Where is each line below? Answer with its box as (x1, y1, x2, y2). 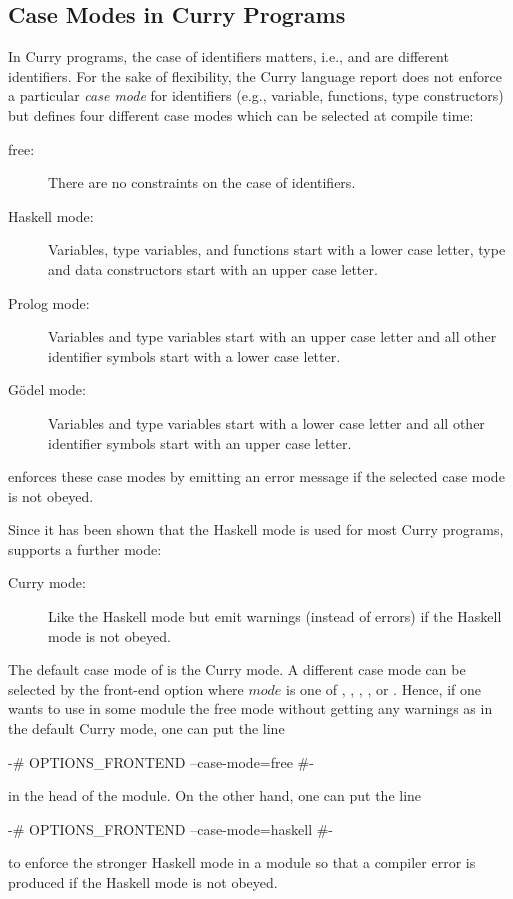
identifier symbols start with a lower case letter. (48, 345, 341, 366)
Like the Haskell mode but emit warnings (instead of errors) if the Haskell (48, 606, 502, 627)
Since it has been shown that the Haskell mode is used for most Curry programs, (8, 519, 504, 540)
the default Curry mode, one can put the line (8, 718, 285, 739)
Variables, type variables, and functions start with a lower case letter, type (48, 239, 506, 260)
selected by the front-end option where (8, 678, 244, 699)
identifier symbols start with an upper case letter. (48, 432, 352, 453)
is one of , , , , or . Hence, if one (286, 678, 481, 699)
